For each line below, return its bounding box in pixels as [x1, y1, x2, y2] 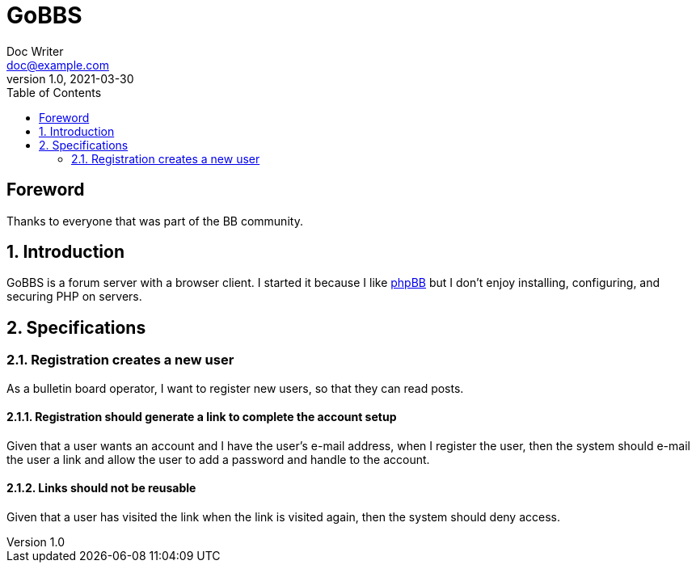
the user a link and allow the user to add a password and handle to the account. [6, 452, 430, 466]
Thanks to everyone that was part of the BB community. [6, 213, 303, 228]
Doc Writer [6, 44, 64, 58]
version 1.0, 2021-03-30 [6, 71, 134, 86]
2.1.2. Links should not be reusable [6, 481, 196, 495]
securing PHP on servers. [6, 289, 142, 304]
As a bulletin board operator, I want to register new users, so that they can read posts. [6, 381, 464, 395]
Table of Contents [6, 85, 102, 99]
